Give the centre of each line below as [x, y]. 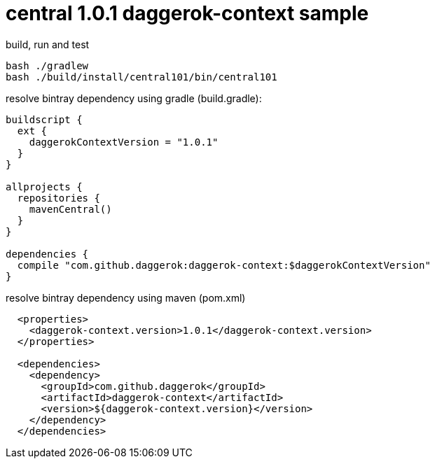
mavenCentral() [70, 209]
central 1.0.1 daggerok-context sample [187, 13]
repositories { [58, 198]
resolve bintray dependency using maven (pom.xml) [126, 297]
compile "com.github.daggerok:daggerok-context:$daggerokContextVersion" [224, 265]
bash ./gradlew [47, 65]
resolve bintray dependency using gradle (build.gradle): [134, 98]
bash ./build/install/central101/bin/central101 [141, 77]
